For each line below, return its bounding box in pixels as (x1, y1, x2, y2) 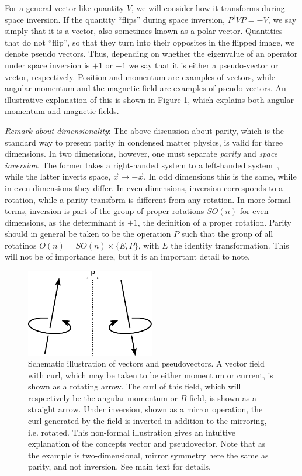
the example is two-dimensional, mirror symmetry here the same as (28, 449, 269, 461)
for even (239, 205, 269, 217)
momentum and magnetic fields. (5, 105, 119, 117)
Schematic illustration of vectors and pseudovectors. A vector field (28, 357, 265, 370)
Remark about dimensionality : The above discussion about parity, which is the (5, 124, 284, 136)
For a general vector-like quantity (5, 2, 124, 13)
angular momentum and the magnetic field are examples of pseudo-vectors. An (5, 82, 286, 94)
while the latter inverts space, (5, 170, 111, 182)
